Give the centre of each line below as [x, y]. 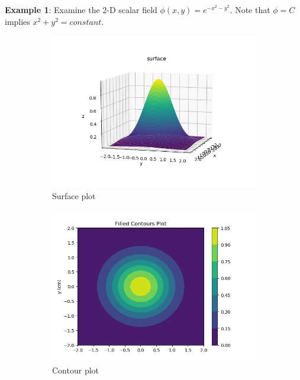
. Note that [250, 9]
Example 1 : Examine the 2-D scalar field [81, 9]
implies [17, 21]
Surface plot [74, 195]
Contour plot [76, 370]
